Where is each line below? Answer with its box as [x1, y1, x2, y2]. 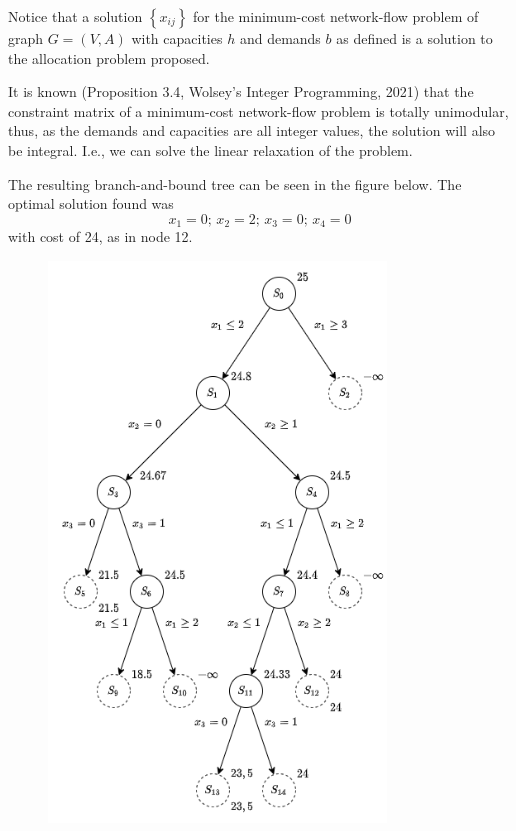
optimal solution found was [8, 193, 174, 214]
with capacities [131, 28, 223, 48]
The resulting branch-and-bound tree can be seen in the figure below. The [8, 173, 462, 194]
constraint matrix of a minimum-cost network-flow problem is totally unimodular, [8, 100, 509, 121]
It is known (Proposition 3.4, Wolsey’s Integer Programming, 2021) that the [8, 81, 474, 102]
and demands [239, 28, 321, 48]
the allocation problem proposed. [8, 47, 210, 68]
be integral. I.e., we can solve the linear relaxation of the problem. [8, 139, 413, 160]
